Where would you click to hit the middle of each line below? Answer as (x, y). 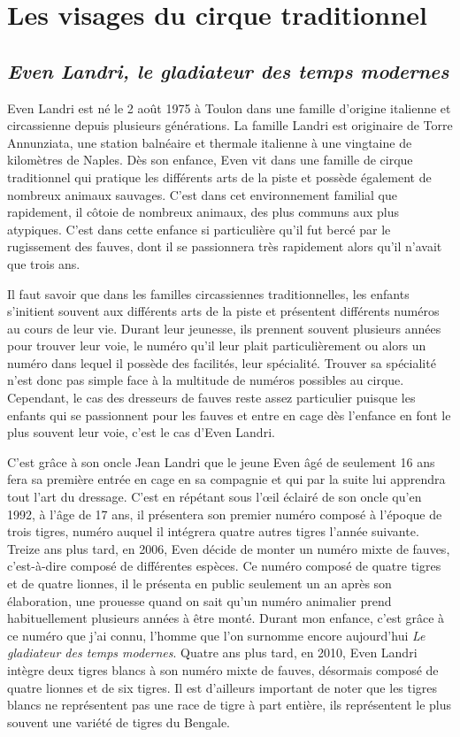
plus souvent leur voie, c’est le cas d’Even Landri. (141, 432)
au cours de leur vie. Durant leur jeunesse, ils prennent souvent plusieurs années (224, 328)
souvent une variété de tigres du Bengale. (119, 722)
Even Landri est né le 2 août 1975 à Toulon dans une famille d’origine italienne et (229, 107)
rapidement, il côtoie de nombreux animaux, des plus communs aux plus (203, 212)
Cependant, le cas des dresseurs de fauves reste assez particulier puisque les (211, 398)
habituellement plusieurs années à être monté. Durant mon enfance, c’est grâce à (226, 618)
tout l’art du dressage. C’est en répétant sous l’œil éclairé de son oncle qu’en (215, 497)
